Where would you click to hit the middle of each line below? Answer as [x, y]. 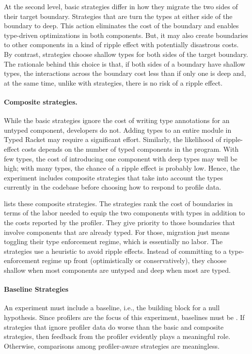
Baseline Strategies [36, 289]
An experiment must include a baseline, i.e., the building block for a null [112, 308]
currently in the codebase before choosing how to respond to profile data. [113, 187]
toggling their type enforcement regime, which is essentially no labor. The [113, 241]
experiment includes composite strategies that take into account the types [113, 177]
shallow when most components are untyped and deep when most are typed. [117, 270]
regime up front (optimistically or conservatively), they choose [134, 260]
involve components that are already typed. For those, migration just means [117, 232]
